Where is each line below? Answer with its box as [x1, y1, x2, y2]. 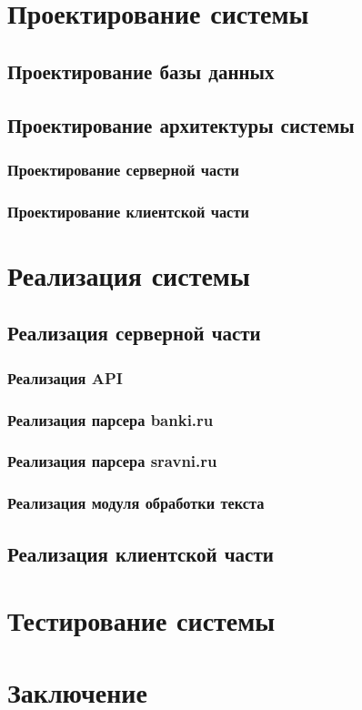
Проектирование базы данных [7, 56, 275, 85]
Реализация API [7, 366, 123, 389]
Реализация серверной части [7, 319, 261, 347]
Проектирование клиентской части [7, 199, 249, 222]
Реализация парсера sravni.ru [7, 450, 217, 472]
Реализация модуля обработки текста [7, 492, 265, 514]
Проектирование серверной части [7, 157, 239, 180]
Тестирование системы [7, 602, 276, 639]
